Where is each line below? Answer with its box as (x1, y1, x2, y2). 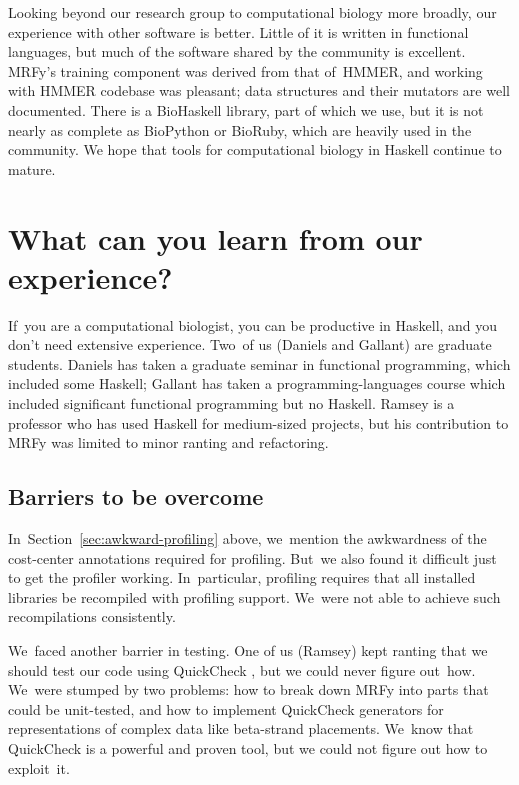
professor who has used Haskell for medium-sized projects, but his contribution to (8, 412, 509, 433)
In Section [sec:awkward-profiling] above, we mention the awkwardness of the (8, 528, 487, 549)
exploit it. (8, 757, 70, 778)
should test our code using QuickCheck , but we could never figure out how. (8, 659, 476, 680)
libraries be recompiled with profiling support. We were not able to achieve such (8, 586, 501, 607)
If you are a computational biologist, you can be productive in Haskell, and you (8, 314, 498, 335)
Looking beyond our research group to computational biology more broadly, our (8, 2, 497, 22)
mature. (8, 158, 56, 179)
